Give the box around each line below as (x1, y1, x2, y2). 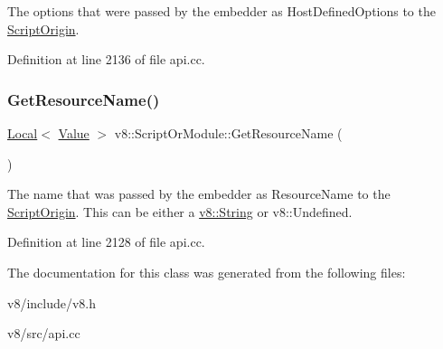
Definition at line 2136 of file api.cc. (7, 50, 205, 69)
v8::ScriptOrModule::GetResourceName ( (114, 124, 343, 142)
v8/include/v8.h (7, 293, 97, 312)
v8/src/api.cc (7, 324, 80, 343)
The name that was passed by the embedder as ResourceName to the (7, 184, 391, 203)
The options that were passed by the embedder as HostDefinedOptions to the (7, 2, 436, 20)
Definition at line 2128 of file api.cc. (7, 232, 205, 251)
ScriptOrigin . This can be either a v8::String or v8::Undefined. (7, 202, 353, 221)
